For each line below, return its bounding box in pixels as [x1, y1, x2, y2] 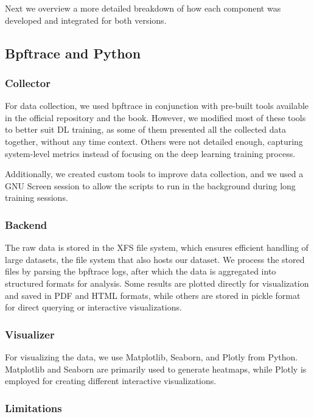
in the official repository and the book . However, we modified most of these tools [5, 111, 306, 124]
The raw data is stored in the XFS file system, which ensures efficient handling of [5, 241, 309, 254]
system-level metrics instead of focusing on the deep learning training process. [5, 147, 296, 159]
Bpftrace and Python [5, 43, 141, 62]
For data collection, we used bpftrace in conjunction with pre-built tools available [5, 99, 309, 112]
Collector [5, 75, 51, 90]
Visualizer [5, 326, 55, 342]
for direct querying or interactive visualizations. [5, 301, 182, 314]
